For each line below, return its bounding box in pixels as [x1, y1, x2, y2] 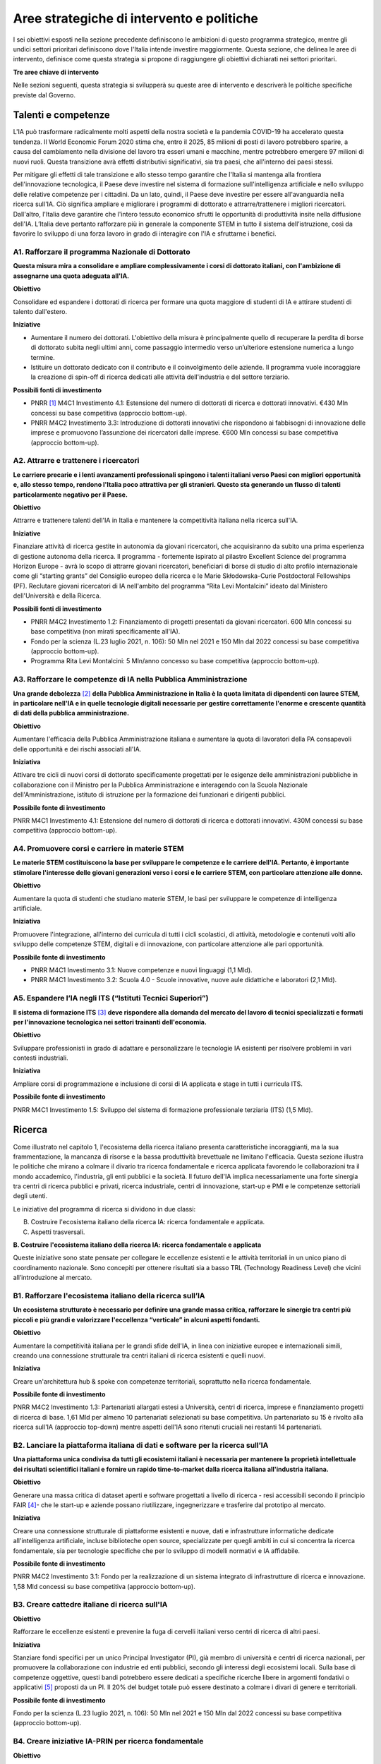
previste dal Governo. [13, 90, 75, 99]
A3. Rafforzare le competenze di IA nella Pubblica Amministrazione [13, 675, 248, 684]
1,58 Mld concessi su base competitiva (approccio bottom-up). [13, 1582, 195, 1590]
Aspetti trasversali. [30, 1228, 85, 1236]
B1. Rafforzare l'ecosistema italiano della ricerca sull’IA [13, 1291, 205, 1300]
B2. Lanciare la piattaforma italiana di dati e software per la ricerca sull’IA [13, 1440, 269, 1450]
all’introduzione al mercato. [13, 1274, 92, 1282]
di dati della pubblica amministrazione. [13, 709, 130, 718]
